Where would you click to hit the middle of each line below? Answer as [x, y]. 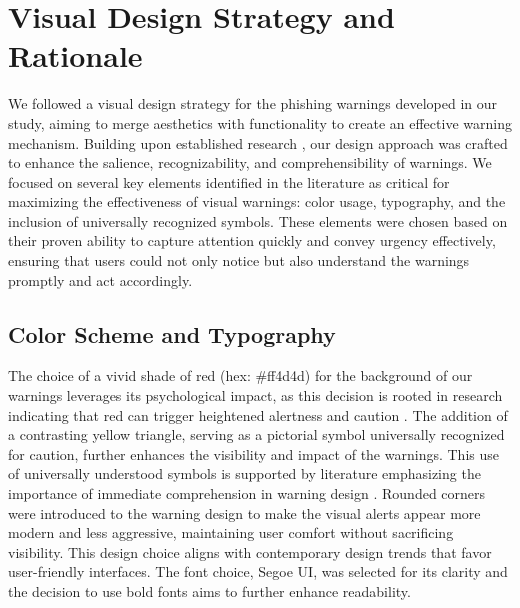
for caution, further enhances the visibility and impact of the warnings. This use [253, 453]
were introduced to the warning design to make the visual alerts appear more [244, 512]
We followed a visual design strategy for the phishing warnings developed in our [253, 103]
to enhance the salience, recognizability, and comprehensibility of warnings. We [250, 162]
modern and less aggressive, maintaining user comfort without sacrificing [231, 532]
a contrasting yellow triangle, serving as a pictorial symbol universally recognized [256, 434]
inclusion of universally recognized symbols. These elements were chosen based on [258, 220]
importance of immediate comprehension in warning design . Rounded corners [247, 493]
